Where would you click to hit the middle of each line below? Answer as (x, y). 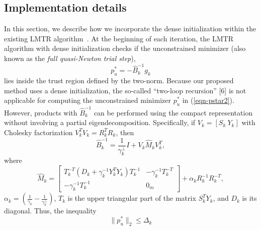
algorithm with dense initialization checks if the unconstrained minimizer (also (125, 48)
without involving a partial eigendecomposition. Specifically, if (100, 122)
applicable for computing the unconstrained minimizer (88, 100)
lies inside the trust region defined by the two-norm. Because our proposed (119, 80)
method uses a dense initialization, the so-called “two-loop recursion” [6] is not (125, 90)
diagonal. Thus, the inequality (50, 211)
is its (249, 198)
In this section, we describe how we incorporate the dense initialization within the (130, 28)
